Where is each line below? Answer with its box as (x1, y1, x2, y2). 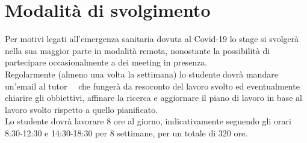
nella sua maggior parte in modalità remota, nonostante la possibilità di (5, 44, 270, 56)
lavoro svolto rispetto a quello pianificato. (5, 103, 158, 115)
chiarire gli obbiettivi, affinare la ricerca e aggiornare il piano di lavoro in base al (5, 91, 302, 104)
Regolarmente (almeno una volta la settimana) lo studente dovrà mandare (5, 67, 278, 80)
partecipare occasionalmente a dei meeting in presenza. (5, 56, 208, 68)
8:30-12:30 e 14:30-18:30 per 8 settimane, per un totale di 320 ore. (5, 126, 248, 139)
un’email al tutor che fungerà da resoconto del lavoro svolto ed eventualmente (5, 79, 300, 92)
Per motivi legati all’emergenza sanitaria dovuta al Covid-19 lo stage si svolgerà (5, 32, 299, 45)
